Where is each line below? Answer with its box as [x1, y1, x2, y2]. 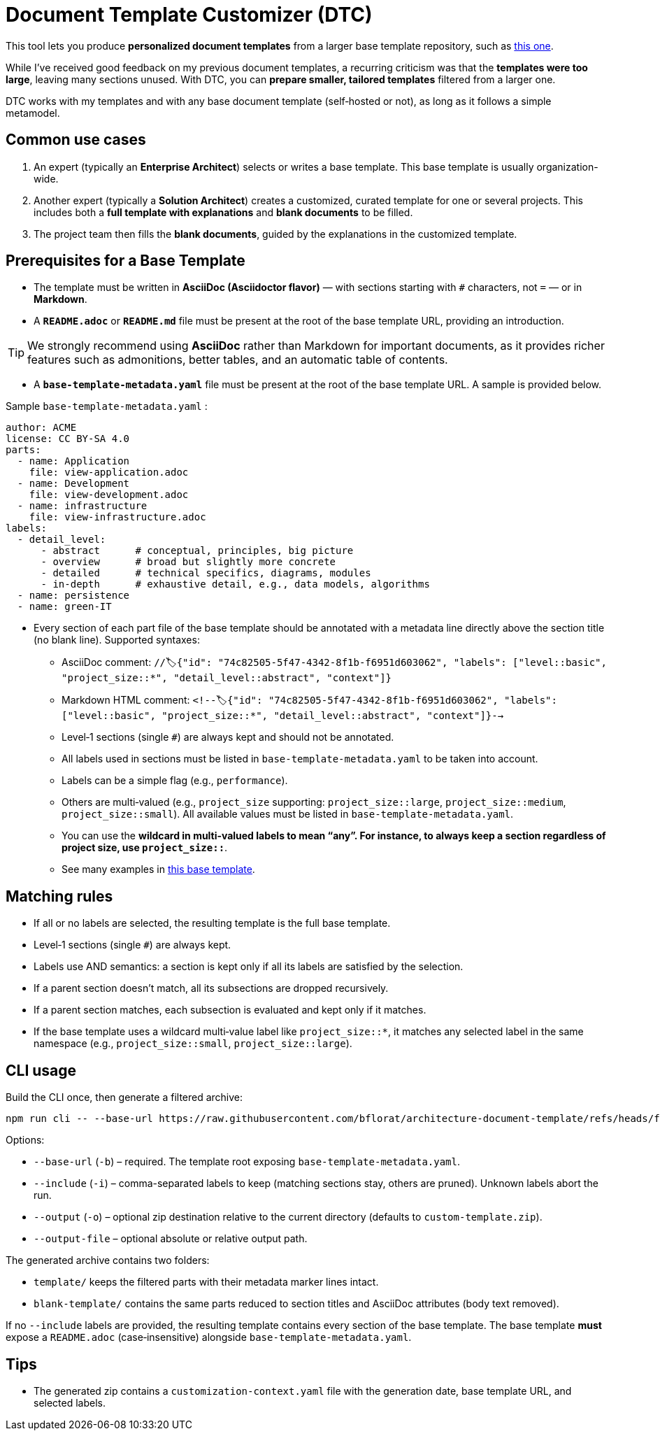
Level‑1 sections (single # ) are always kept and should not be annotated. [62, 731, 394, 744]
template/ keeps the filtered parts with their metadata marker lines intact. [34, 1276, 379, 1288]
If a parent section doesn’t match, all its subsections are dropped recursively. [34, 982, 389, 995]
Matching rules [6, 887, 113, 905]
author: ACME [6, 422, 77, 434]
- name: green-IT [17, 601, 112, 613]
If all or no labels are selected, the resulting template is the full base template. [34, 917, 391, 930]
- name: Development [17, 478, 130, 490]
